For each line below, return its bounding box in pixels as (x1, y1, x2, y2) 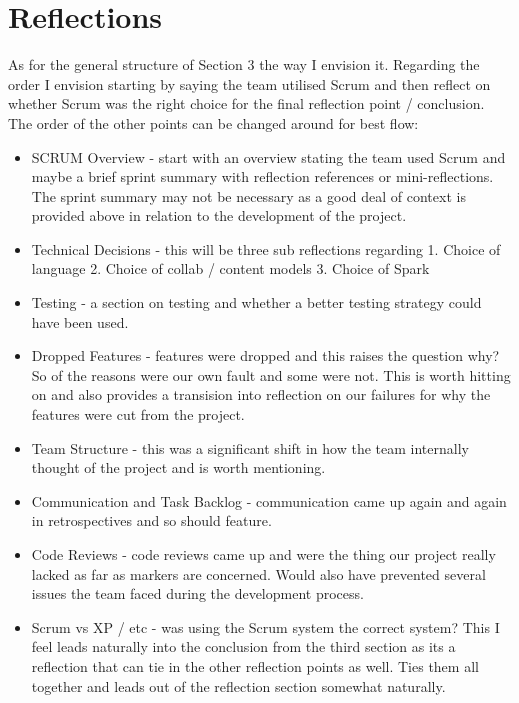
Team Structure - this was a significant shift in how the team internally (31, 437, 469, 458)
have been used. (31, 311, 129, 332)
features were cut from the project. (31, 404, 245, 425)
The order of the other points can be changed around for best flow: (8, 112, 419, 133)
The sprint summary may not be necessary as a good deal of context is (31, 185, 466, 206)
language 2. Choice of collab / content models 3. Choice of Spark (31, 258, 430, 279)
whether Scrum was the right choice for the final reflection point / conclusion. (8, 93, 485, 114)
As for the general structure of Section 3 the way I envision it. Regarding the (8, 54, 480, 75)
